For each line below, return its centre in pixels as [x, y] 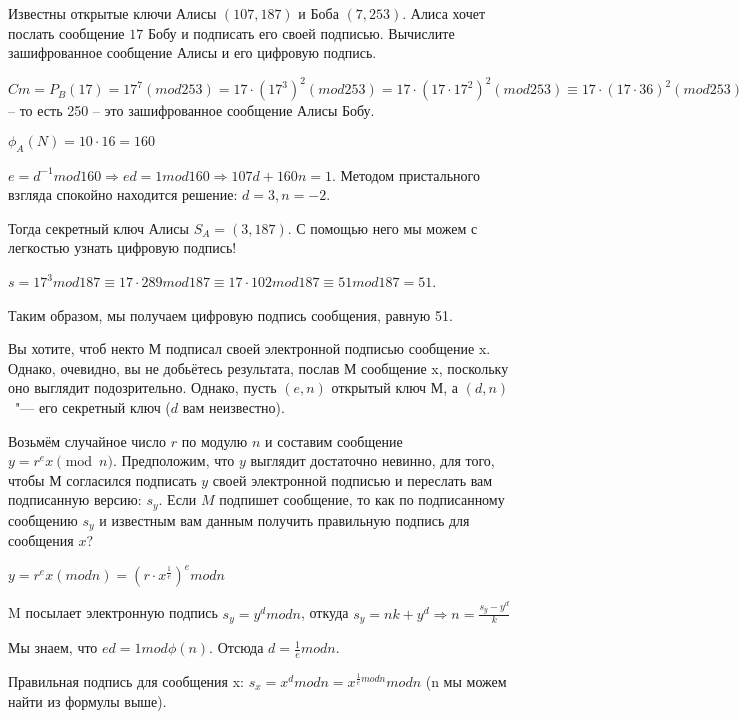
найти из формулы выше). [87, 700]
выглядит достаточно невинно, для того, [372, 460]
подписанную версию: [75, 499]
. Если [177, 499]
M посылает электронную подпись [113, 612]
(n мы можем [466, 680]
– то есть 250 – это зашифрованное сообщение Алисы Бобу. [191, 110]
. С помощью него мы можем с [382, 227]
